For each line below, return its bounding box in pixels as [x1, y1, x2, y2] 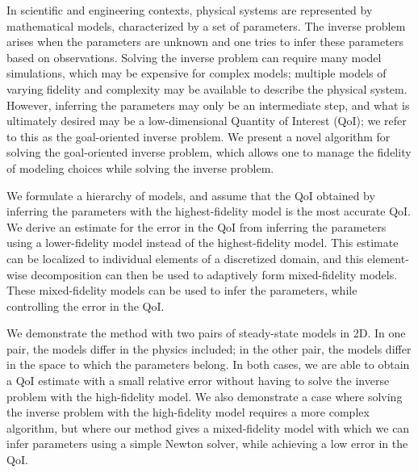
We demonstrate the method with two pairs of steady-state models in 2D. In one [6, 324, 406, 341]
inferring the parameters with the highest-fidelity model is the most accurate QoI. [6, 203, 411, 220]
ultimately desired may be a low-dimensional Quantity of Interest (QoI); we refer [6, 112, 407, 129]
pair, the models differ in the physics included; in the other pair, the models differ [6, 340, 412, 357]
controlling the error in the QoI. [6, 297, 165, 314]
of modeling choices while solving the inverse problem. [6, 159, 274, 176]
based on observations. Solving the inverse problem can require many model [6, 48, 382, 65]
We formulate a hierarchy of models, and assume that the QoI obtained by [6, 186, 375, 203]
